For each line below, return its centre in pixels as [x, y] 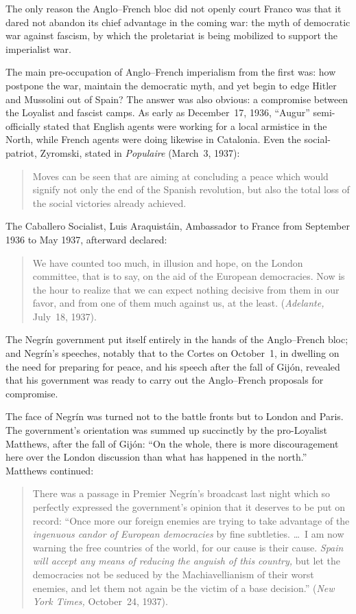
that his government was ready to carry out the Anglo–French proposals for [165, 380]
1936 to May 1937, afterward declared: [86, 239]
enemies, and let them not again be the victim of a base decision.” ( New [183, 588]
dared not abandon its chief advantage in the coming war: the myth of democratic [178, 22]
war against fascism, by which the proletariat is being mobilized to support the [171, 35]
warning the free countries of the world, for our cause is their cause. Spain [188, 547]
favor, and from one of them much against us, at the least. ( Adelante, [178, 303]
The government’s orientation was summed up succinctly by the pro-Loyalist [166, 430]
